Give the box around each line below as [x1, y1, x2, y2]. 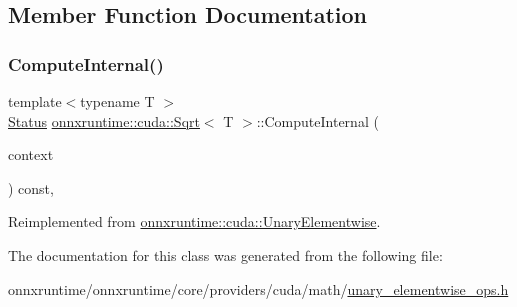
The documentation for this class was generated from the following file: [8, 244, 443, 265]
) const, [8, 177, 54, 198]
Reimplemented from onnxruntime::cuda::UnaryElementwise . [8, 211, 381, 232]
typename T [80, 91, 155, 111]
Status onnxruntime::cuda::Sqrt [8, 110, 200, 131]
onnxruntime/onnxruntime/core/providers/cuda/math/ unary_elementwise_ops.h [8, 278, 509, 299]
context [8, 144, 54, 165]
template [8, 91, 62, 111]
